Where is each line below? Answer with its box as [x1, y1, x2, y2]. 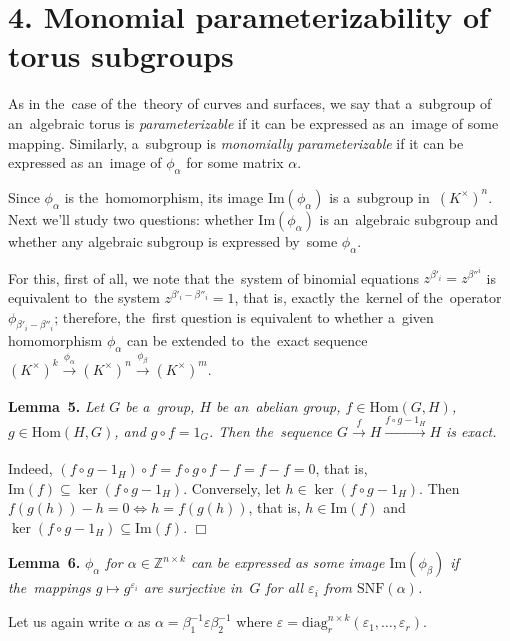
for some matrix [186, 152, 284, 173]
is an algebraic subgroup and [319, 208, 498, 229]
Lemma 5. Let [8, 395, 105, 416]
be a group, [125, 395, 195, 416]
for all [265, 577, 304, 598]
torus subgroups [8, 35, 234, 76]
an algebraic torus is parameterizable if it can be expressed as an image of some [8, 112, 499, 133]
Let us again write [8, 611, 120, 632]
